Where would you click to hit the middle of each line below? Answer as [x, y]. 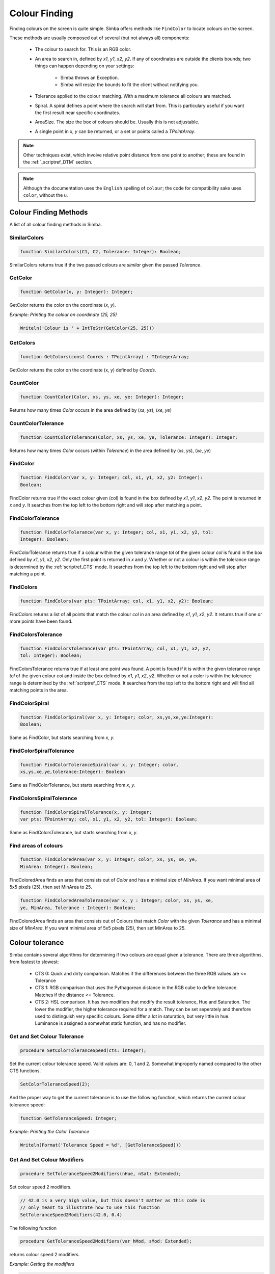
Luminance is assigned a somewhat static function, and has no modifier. [111, 1023]
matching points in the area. [39, 690]
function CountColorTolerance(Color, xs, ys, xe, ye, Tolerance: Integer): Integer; [129, 437]
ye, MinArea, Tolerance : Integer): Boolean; [78, 908]
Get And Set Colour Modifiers [47, 1159]
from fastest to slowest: [34, 962]
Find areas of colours [36, 845]
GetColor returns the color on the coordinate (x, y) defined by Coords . [83, 370]
